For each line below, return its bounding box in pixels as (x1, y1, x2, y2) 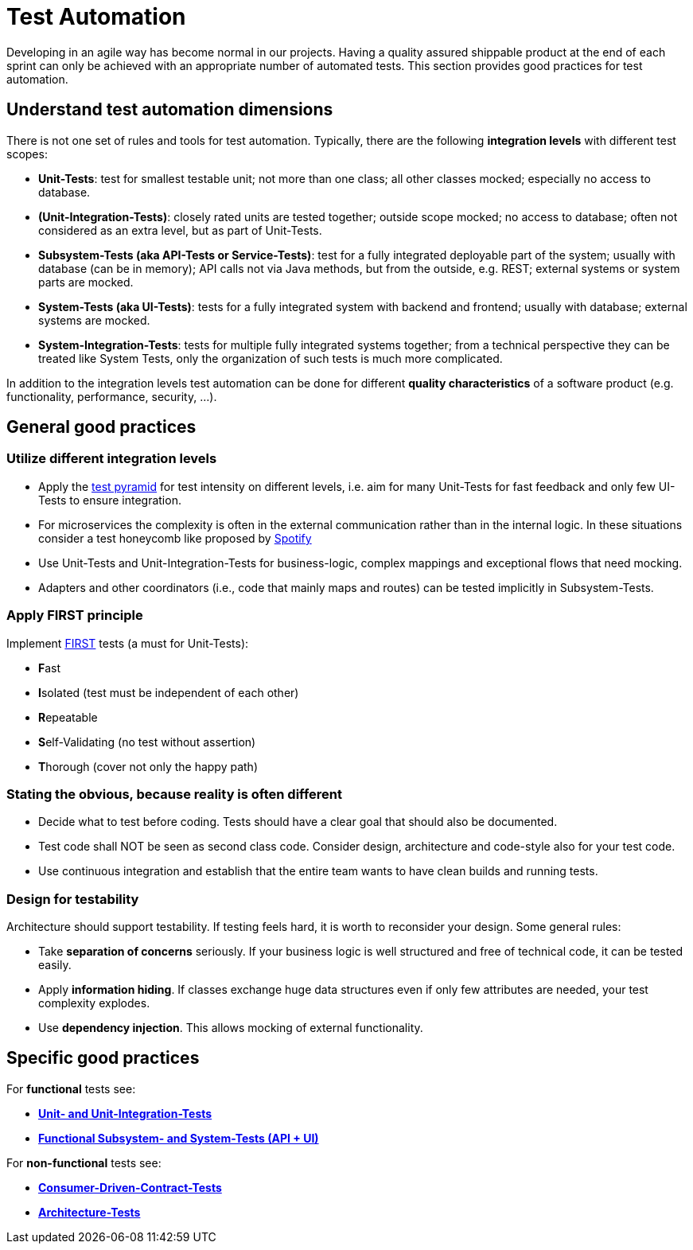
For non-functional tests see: (6, 1155, 162, 1170)
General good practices (6, 417, 197, 438)
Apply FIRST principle (6, 607, 143, 624)
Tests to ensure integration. (38, 493, 181, 507)
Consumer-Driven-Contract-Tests (38, 1180, 222, 1194)
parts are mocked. (38, 275, 134, 289)
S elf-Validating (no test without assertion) (38, 734, 256, 749)
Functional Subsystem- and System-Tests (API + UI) (38, 1131, 319, 1145)
